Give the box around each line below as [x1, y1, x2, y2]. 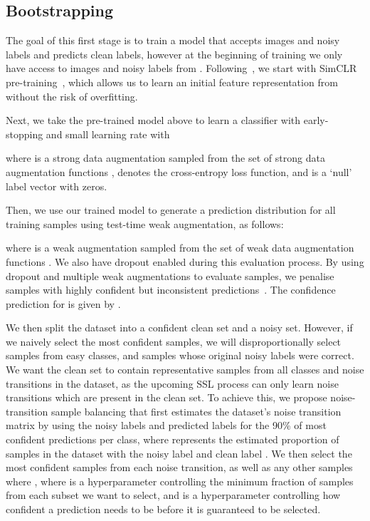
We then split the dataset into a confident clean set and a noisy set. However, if [6, 320, 353, 335]
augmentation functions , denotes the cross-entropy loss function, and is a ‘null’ [6, 164, 352, 179]
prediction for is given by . [6, 296, 121, 311]
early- [303, 113, 329, 128]
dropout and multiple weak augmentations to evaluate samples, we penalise [6, 268, 334, 283]
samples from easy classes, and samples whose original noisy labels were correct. [6, 348, 354, 363]
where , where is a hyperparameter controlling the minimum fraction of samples [6, 473, 354, 488]
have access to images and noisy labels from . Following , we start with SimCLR [6, 61, 357, 76]
